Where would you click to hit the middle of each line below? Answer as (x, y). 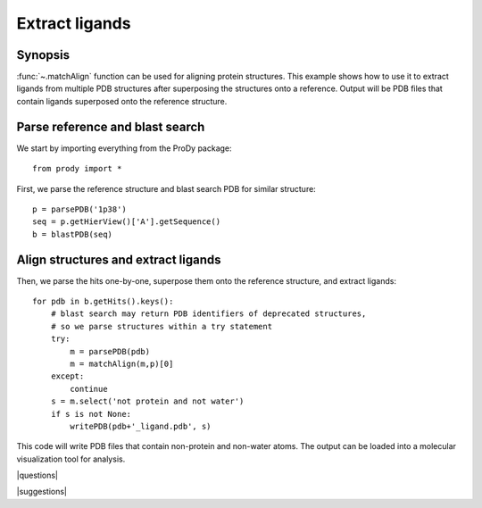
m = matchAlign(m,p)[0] (122, 363)
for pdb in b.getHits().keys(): (103, 301)
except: (67, 376)
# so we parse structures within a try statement (161, 326)
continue (89, 389)
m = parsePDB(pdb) (110, 351)
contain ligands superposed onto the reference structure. (122, 101)
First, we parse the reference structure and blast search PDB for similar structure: (166, 188)
